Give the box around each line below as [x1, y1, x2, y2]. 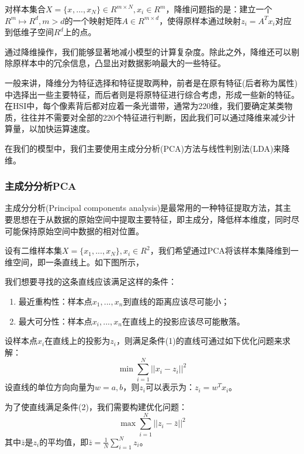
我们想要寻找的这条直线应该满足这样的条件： [5, 275, 177, 288]
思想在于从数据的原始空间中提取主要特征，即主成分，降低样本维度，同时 [12, 213, 291, 225]
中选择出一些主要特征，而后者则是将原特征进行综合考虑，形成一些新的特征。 [5, 88, 299, 100]
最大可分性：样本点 [18, 315, 92, 327]
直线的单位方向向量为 [12, 381, 95, 393]
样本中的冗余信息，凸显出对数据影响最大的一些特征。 [20, 57, 226, 69]
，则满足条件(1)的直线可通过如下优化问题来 [116, 334, 282, 347]
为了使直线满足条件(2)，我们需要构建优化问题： [5, 401, 187, 412]
